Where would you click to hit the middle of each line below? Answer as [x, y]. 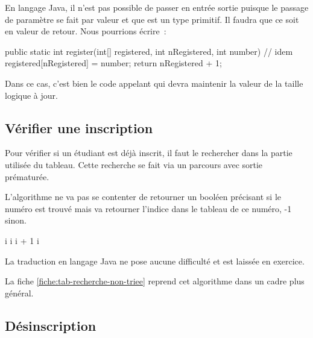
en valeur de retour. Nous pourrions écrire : [86, 31]
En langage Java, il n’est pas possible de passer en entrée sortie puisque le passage [157, 7]
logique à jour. [31, 95]
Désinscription [51, 325]
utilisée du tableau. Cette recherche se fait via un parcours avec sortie [134, 164]
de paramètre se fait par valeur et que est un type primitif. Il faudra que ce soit [152, 19]
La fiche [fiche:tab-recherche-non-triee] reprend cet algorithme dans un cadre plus [155, 281]
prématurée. [27, 176]
